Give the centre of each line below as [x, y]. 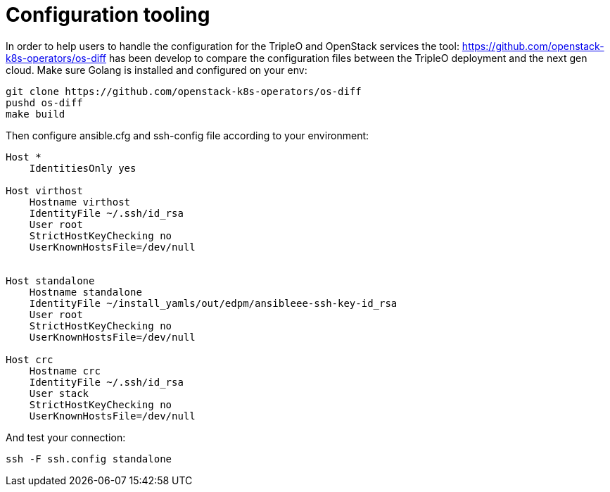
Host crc [30, 359]
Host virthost [44, 190]
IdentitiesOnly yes [83, 168]
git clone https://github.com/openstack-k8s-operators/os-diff [184, 91]
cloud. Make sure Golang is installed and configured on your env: [157, 70]
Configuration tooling [108, 15]
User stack [59, 393]
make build [36, 114]
